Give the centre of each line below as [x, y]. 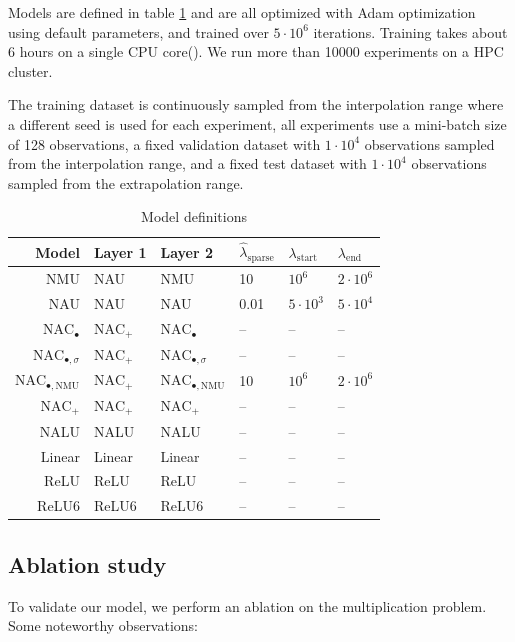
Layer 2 [186, 251]
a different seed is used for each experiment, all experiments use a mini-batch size [257, 123]
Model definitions [194, 216]
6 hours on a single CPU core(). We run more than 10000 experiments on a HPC [256, 51]
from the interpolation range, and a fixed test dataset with [187, 163]
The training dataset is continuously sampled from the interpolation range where [256, 104]
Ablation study [87, 563]
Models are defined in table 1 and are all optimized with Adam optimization [242, 12]
